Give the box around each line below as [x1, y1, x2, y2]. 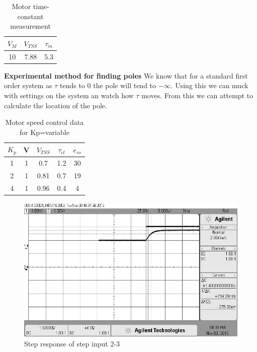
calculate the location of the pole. [4, 100, 107, 110]
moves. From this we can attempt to [141, 90, 253, 100]
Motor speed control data [5, 117, 84, 127]
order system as [4, 80, 52, 91]
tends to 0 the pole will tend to [60, 80, 156, 91]
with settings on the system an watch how [4, 90, 134, 100]
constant [17, 11, 44, 21]
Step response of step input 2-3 [24, 338, 120, 348]
